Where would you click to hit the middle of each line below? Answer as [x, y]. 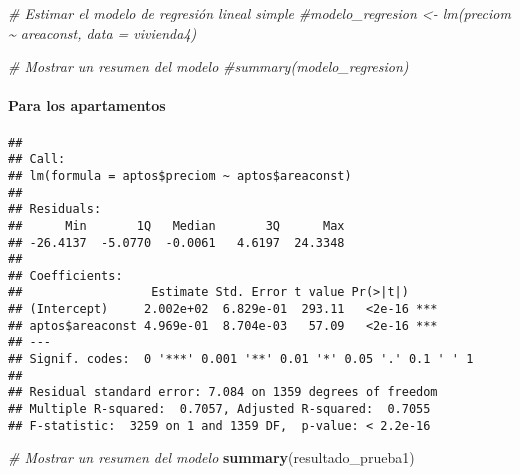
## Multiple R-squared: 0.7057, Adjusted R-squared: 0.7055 [219, 409]
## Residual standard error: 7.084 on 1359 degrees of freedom [223, 392]
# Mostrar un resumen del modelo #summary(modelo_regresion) [208, 66]
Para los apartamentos [87, 105]
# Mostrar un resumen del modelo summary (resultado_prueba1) [211, 457]
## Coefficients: [65, 275]
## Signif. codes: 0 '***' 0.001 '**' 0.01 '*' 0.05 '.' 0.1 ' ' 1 [241, 359]
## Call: [37, 159]
